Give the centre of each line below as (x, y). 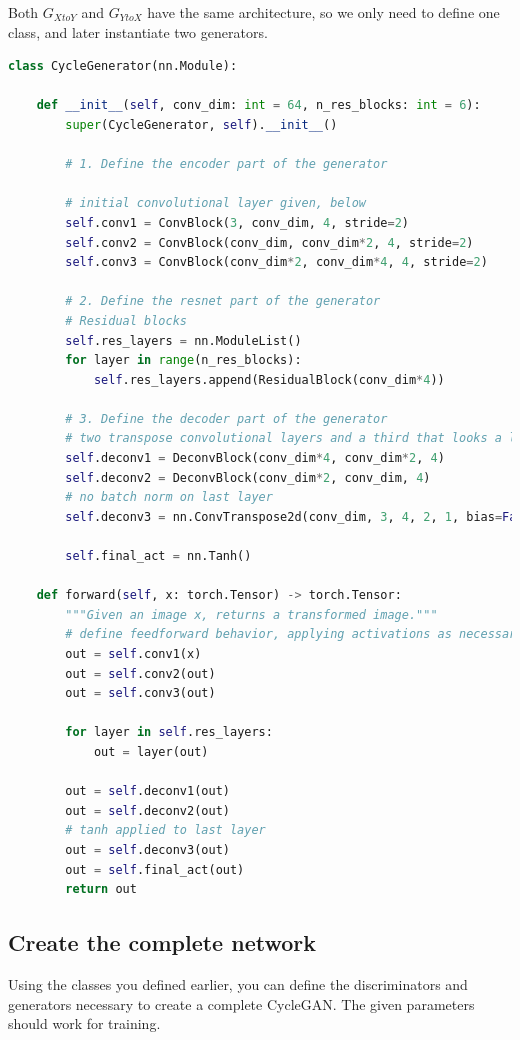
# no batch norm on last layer (169, 497)
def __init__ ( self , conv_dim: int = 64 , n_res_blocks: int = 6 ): (258, 105)
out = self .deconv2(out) (147, 810)
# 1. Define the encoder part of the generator (226, 164)
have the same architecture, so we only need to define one (323, 12)
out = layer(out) (151, 751)
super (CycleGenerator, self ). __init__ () (201, 124)
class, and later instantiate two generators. (138, 31)
